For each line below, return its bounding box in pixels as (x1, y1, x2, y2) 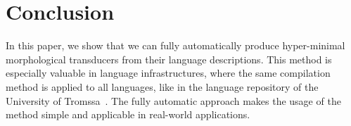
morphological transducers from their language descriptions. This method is (6, 51, 332, 66)
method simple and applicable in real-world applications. (6, 107, 250, 122)
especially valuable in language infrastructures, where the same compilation (6, 65, 331, 80)
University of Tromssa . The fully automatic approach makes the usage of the (6, 93, 341, 108)
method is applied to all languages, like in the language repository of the (6, 79, 319, 94)
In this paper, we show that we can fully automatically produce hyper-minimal (6, 38, 345, 53)
